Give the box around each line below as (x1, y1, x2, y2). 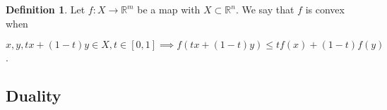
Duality (6, 85, 61, 106)
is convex (305, 2, 345, 16)
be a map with (137, 2, 201, 16)
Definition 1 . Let (6, 2, 85, 16)
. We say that (235, 2, 294, 16)
